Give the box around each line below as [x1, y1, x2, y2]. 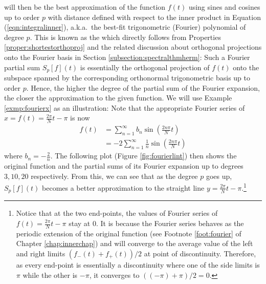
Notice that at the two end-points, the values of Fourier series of [16, 208, 218, 218]
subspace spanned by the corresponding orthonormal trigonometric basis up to [4, 72, 251, 83]
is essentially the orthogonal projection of [80, 62, 210, 72]
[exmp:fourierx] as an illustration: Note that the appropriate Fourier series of [4, 102, 245, 113]
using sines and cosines [188, 2, 260, 12]
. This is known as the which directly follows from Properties [30, 31, 221, 42]
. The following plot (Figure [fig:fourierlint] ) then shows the [50, 150, 237, 161]
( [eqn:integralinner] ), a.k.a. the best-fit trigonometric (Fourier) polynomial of [4, 22, 246, 32]
